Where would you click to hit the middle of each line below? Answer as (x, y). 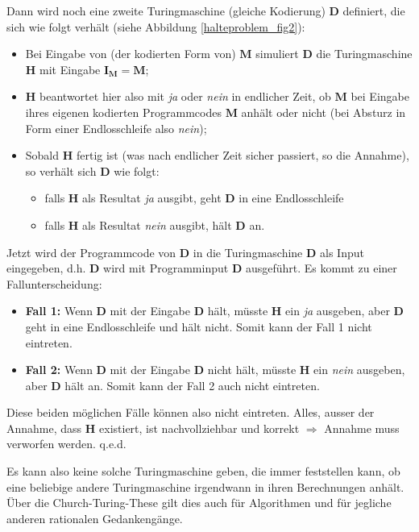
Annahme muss (362, 428)
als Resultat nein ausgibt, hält (157, 224)
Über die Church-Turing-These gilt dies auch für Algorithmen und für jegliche (199, 503)
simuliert (277, 54)
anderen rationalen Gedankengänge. (95, 518)
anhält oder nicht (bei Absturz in (324, 112)
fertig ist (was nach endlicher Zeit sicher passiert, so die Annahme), (243, 155)
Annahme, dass (44, 428)
